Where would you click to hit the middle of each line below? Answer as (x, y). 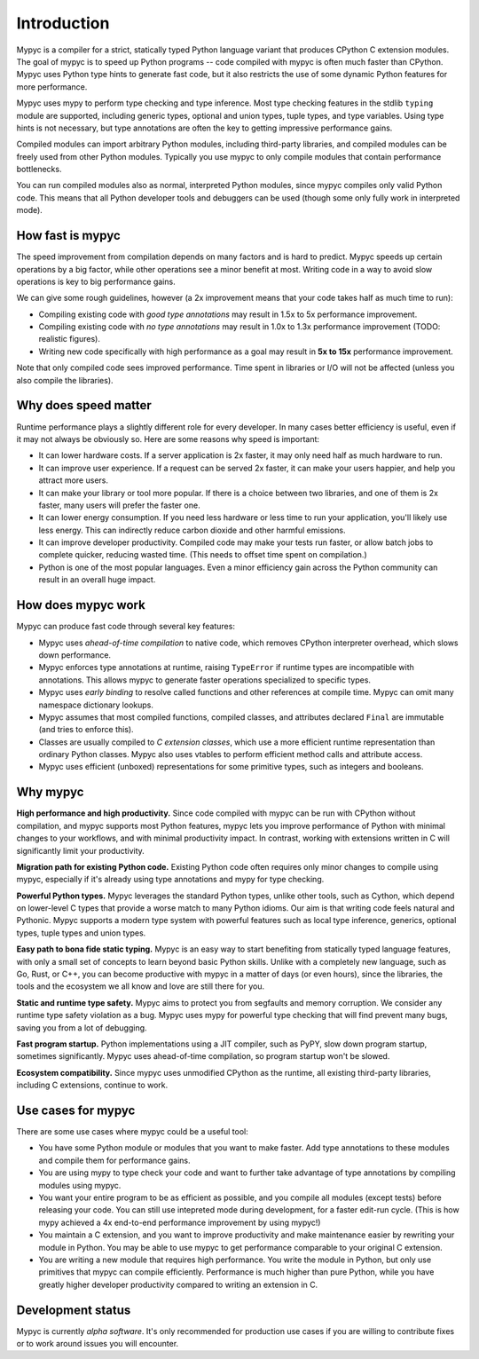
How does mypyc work (81, 605)
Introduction (63, 23)
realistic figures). (70, 339)
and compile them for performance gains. (114, 1160)
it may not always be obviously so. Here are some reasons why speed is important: (168, 439)
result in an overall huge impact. (97, 580)
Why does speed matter (84, 405)
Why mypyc (50, 792)
